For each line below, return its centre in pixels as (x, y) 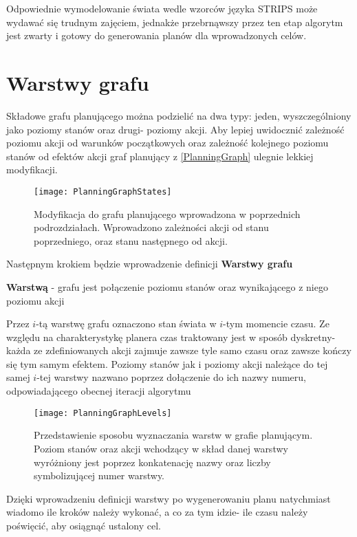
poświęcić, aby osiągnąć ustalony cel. (84, 525)
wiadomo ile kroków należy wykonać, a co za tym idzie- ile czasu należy (157, 512)
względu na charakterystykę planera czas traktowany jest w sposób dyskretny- (171, 337)
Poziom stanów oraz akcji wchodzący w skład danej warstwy (161, 448)
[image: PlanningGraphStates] (103, 191)
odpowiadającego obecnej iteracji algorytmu (99, 391)
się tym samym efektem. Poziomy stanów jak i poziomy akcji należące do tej (167, 363)
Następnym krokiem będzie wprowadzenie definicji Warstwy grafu (150, 264)
